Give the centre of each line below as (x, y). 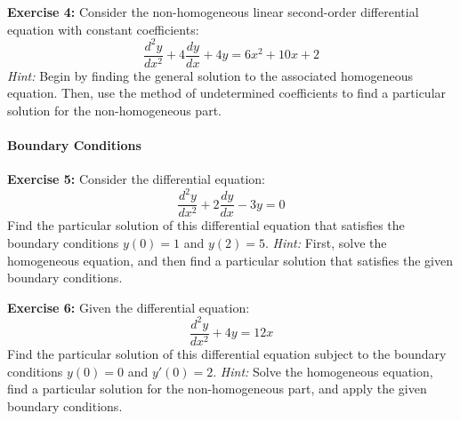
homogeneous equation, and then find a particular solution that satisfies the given (230, 260)
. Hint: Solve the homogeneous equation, (323, 371)
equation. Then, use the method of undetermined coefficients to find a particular (227, 93)
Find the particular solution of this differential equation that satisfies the (206, 225)
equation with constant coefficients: (103, 29)
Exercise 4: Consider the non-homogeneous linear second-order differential (213, 12)
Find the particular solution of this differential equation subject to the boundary (227, 354)
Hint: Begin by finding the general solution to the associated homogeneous (210, 75)
